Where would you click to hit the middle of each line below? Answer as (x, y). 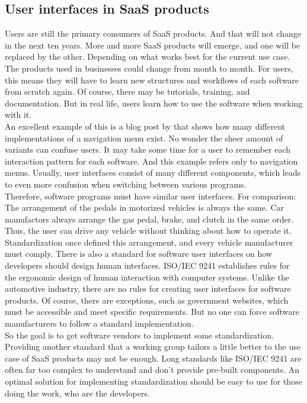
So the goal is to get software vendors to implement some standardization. (139, 335)
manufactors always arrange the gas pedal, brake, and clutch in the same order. (149, 219)
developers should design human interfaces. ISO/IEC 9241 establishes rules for (147, 265)
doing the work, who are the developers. (77, 393)
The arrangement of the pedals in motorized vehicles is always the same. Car (145, 207)
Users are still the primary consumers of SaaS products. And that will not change (153, 33)
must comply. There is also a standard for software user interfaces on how (139, 254)
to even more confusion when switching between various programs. (126, 184)
